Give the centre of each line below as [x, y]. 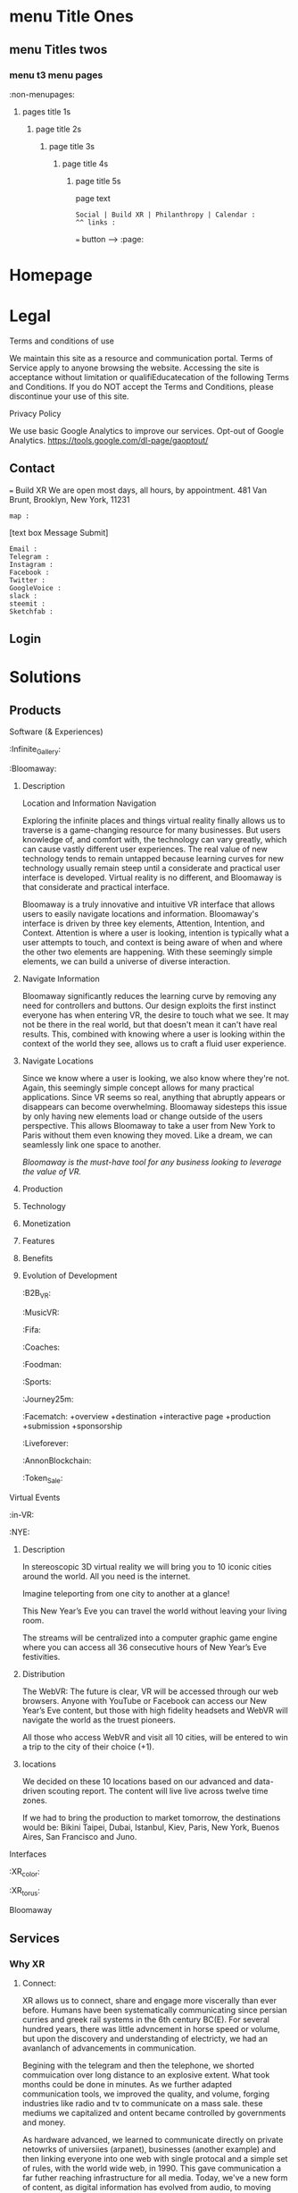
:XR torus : [25, 1892]
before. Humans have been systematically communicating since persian [154, 2010]
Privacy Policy [35, 414]
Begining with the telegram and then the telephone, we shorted [138, 2065]
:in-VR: [22, 1514]
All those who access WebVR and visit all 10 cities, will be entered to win [155, 1737]
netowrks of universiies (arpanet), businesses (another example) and [149, 2149]
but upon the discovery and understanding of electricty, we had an [145, 2038]
